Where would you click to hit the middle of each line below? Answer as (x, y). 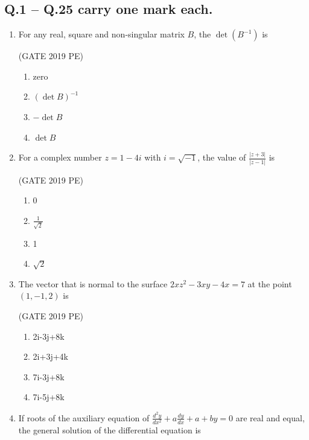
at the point (270, 283)
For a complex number (60, 157)
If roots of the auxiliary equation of (84, 417)
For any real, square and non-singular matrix (101, 34)
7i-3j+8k (49, 376)
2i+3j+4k (50, 356)
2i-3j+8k (49, 336)
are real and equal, (270, 417)
